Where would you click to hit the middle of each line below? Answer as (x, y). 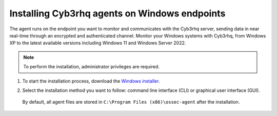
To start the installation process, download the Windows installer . (91, 81)
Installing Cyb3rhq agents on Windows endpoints (117, 13)
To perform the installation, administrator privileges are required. (92, 67)
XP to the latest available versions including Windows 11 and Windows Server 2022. (98, 43)
